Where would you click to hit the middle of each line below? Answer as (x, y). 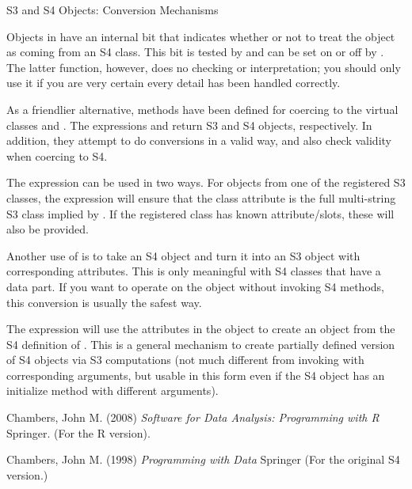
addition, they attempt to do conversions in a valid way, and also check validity (199, 140)
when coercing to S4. (57, 155)
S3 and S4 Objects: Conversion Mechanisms (113, 9)
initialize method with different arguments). (113, 390)
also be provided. (48, 229)
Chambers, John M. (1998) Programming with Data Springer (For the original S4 (203, 459)
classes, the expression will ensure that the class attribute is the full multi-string (201, 197)
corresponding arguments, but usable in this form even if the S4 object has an (196, 375)
